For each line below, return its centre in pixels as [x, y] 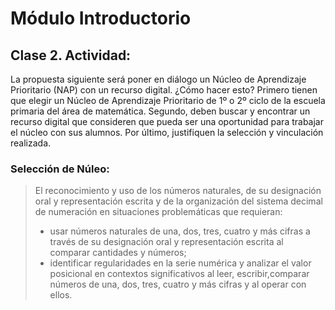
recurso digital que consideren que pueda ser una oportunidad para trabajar [167, 121]
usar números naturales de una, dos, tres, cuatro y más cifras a [180, 231]
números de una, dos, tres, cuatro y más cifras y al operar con [178, 284]
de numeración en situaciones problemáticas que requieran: [158, 212]
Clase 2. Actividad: [71, 55]
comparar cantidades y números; [118, 253]
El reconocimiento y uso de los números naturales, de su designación [178, 191]
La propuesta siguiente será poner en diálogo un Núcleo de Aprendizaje [158, 79]
